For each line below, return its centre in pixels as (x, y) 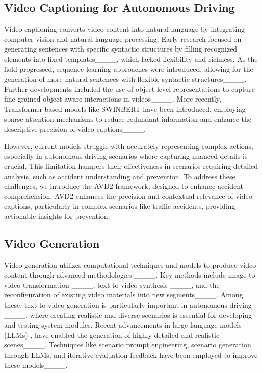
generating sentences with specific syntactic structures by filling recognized (121, 49)
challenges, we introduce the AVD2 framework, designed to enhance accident (124, 186)
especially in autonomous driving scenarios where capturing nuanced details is (126, 156)
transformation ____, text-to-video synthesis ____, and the (121, 284)
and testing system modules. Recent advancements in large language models (123, 325)
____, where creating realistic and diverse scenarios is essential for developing (128, 315)
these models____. (36, 365)
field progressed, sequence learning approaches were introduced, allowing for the (129, 69)
